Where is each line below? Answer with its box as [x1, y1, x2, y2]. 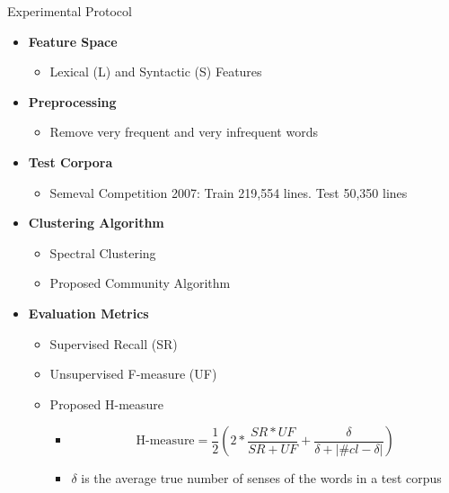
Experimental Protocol [7, 2, 132, 20]
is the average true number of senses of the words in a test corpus [81, 469, 442, 488]
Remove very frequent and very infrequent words [49, 122, 318, 141]
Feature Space [28, 31, 118, 50]
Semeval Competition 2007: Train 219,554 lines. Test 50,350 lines [49, 183, 408, 202]
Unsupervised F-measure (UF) [49, 364, 217, 383]
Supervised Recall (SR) [49, 334, 178, 353]
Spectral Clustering [49, 243, 156, 262]
